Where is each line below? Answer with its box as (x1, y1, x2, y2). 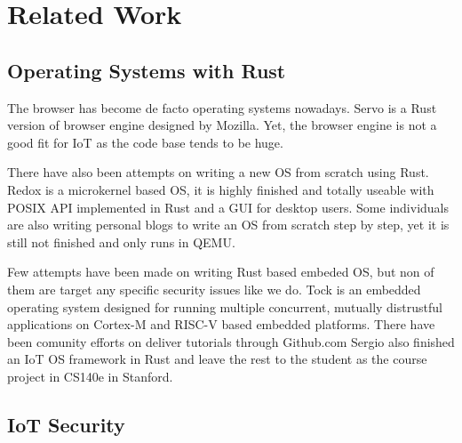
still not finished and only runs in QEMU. (7, 232, 235, 251)
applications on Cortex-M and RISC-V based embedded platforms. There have (7, 315, 435, 334)
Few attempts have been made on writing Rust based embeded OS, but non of (7, 262, 434, 281)
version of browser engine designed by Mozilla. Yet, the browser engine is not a (7, 116, 437, 134)
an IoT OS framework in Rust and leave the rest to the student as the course (7, 350, 427, 368)
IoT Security (7, 410, 125, 438)
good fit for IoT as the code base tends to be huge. (7, 133, 283, 151)
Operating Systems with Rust (7, 56, 286, 84)
